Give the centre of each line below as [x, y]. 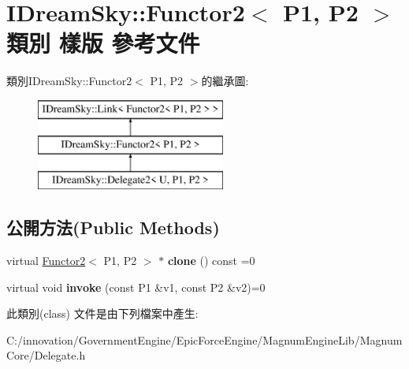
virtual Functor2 [46, 261]
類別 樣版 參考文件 [103, 43]
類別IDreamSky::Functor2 [69, 81]
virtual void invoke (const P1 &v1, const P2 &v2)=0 [136, 287]
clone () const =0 [211, 261]
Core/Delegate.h [46, 355]
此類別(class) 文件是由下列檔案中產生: [102, 313]
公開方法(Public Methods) [113, 227]
